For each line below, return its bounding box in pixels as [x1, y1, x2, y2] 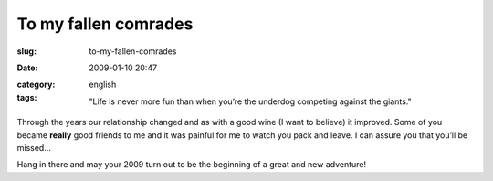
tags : [16, 91, 37, 102]
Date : [16, 62, 38, 73]
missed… [16, 142, 52, 153]
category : [16, 79, 56, 90]
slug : [16, 46, 37, 57]
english [89, 79, 117, 90]
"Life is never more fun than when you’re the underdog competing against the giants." [89, 96, 413, 107]
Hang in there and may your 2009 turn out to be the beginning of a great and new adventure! [16, 159, 367, 170]
